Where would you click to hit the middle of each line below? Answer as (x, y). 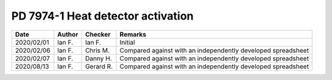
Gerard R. (99, 66)
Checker (98, 34)
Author (68, 34)
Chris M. (97, 50)
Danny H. (99, 58)
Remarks (133, 34)
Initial (127, 42)
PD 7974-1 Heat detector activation (102, 16)
